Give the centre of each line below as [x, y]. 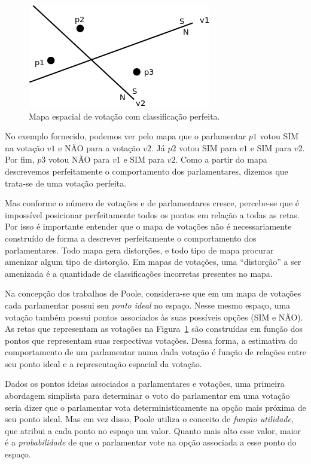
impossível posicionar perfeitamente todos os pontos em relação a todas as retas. [152, 214]
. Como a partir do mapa [221, 159]
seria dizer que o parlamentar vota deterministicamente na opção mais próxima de [155, 407]
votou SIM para [208, 147]
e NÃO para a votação [99, 147]
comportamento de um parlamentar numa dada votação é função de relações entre [155, 352]
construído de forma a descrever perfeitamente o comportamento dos [131, 238]
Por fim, [20, 159]
